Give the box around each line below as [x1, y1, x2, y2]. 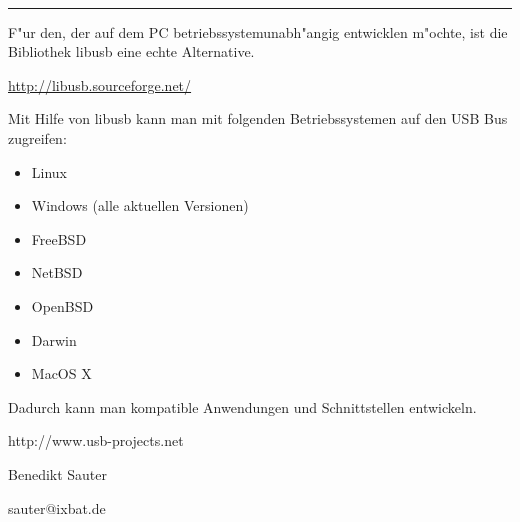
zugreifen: [8, 127, 67, 148]
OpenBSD [31, 295, 94, 316]
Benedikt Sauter [8, 463, 108, 484]
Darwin [31, 329, 77, 350]
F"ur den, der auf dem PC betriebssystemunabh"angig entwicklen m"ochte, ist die [8, 21, 508, 42]
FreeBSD [31, 228, 87, 249]
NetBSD [31, 262, 83, 283]
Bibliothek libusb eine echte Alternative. [8, 41, 255, 62]
